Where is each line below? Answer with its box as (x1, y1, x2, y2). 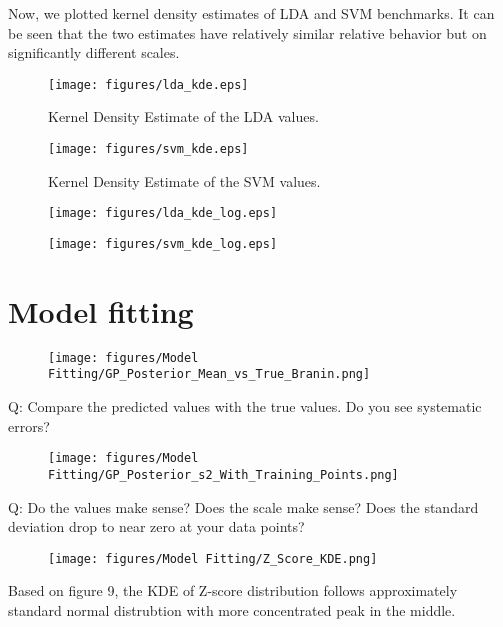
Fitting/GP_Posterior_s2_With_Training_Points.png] (48, 467, 399, 482)
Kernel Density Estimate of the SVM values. (48, 170, 321, 191)
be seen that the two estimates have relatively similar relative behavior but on (8, 22, 487, 43)
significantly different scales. (8, 42, 180, 63)
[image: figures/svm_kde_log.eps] (48, 236, 278, 251)
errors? (8, 415, 50, 436)
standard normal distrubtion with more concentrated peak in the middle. (8, 599, 456, 620)
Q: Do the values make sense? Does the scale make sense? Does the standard (8, 496, 479, 517)
